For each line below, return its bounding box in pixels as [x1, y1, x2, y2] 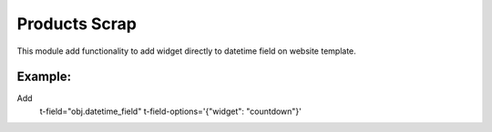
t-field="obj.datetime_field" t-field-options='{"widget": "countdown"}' [39, 106, 302, 117]
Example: [16, 69, 72, 85]
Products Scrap [16, 14, 137, 34]
